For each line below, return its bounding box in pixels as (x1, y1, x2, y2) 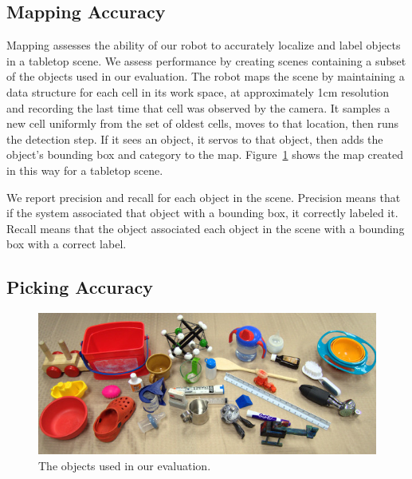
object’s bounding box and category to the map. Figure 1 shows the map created (6, 146, 403, 163)
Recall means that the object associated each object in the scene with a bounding (6, 220, 405, 236)
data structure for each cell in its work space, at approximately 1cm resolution (6, 83, 390, 100)
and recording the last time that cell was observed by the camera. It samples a (6, 99, 390, 116)
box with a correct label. (6, 236, 127, 252)
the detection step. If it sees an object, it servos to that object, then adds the (6, 130, 383, 147)
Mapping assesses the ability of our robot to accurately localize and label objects (6, 37, 401, 53)
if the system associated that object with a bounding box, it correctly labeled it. (6, 204, 398, 221)
